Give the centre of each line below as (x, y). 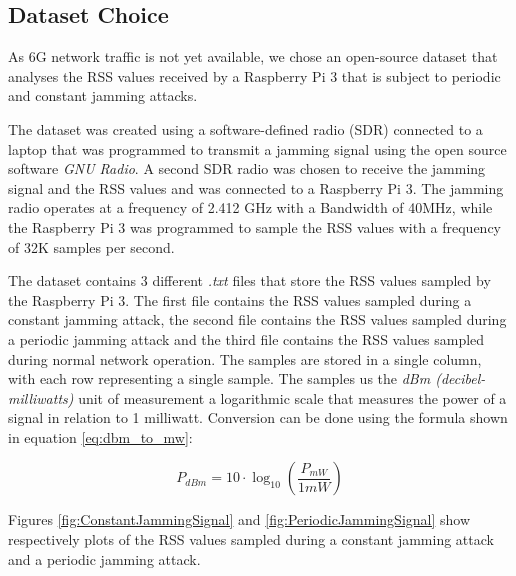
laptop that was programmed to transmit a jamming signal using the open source (257, 148)
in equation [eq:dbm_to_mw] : (100, 436)
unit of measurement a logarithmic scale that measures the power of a (292, 397)
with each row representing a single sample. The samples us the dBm (219, 378)
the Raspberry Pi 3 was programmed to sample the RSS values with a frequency (255, 226)
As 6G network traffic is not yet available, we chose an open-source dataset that (253, 56)
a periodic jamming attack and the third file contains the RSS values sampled (246, 338)
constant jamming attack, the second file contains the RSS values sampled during (257, 319)
